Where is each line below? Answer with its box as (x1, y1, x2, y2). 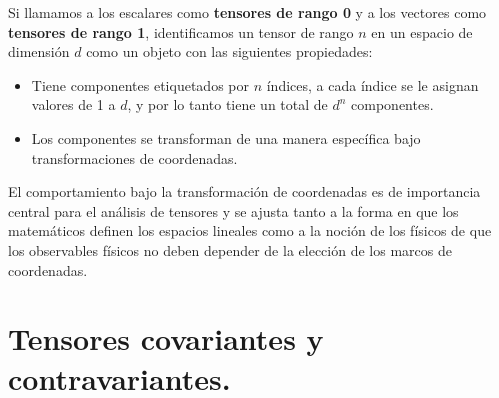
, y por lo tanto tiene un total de (127, 94, 328, 115)
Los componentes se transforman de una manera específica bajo (31, 127, 421, 148)
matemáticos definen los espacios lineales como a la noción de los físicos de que (8, 220, 492, 241)
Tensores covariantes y (8, 318, 324, 359)
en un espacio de (371, 21, 473, 42)
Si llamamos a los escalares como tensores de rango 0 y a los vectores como (8, 2, 487, 22)
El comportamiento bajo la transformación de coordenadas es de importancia (8, 181, 481, 202)
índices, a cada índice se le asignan (266, 74, 479, 95)
